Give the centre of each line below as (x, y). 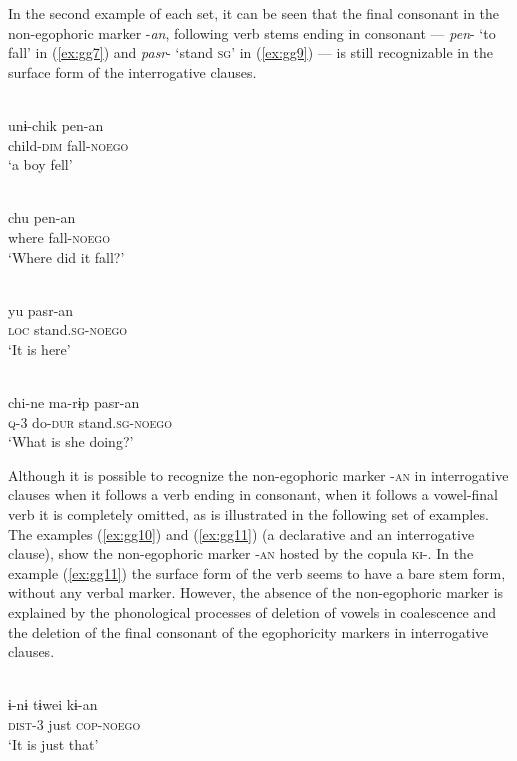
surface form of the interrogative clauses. (132, 71)
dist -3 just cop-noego (74, 724)
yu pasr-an (41, 309)
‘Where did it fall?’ (66, 256)
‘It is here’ (39, 348)
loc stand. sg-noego (68, 329)
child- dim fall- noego (68, 144)
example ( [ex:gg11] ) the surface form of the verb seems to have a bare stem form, (257, 572)
